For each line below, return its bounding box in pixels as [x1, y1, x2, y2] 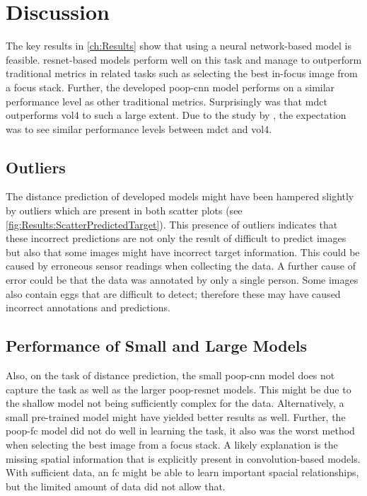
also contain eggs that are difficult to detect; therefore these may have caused [6, 286, 341, 301]
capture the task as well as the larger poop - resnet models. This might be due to [6, 381, 351, 396]
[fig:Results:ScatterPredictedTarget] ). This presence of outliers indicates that [6, 217, 338, 231]
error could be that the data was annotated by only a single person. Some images [6, 272, 359, 287]
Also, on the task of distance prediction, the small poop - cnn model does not [6, 368, 335, 383]
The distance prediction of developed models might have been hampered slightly [6, 189, 354, 204]
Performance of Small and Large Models [6, 335, 308, 357]
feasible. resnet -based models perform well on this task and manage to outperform [6, 52, 362, 67]
